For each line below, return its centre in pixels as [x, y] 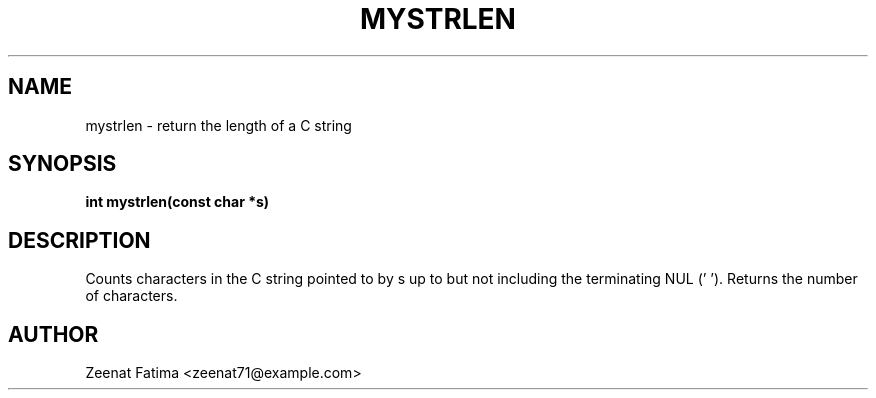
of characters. [131, 296]
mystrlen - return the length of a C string [218, 125]
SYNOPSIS [62, 164]
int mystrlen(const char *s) [177, 202]
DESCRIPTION [79, 240]
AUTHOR [53, 334]
